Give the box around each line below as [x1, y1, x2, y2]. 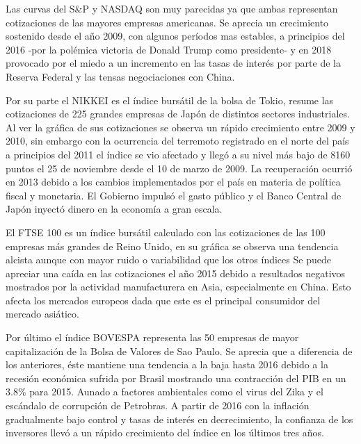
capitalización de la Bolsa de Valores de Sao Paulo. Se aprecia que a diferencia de [6, 343, 353, 358]
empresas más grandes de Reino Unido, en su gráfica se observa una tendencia [6, 238, 339, 253]
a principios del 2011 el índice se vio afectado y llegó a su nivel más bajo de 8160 [6, 147, 351, 161]
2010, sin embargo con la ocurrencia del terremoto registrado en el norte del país [6, 133, 349, 148]
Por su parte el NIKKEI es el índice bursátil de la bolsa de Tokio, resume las [6, 92, 334, 107]
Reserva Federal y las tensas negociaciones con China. [6, 69, 235, 83]
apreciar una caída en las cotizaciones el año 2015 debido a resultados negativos [6, 265, 346, 280]
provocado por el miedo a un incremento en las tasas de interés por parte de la [6, 56, 341, 70]
